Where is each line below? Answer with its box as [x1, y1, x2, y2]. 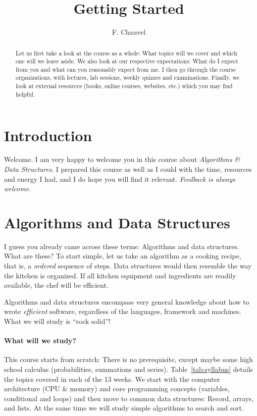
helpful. [15, 90, 35, 98]
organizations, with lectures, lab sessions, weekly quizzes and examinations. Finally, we [15, 73, 240, 82]
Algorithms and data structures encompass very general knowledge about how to [4, 296, 250, 307]
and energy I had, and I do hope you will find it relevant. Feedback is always [4, 173, 235, 184]
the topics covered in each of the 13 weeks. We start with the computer [4, 373, 220, 384]
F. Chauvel [112, 27, 146, 37]
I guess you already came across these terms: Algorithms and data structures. [4, 241, 239, 251]
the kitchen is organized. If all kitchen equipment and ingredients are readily [4, 270, 236, 280]
